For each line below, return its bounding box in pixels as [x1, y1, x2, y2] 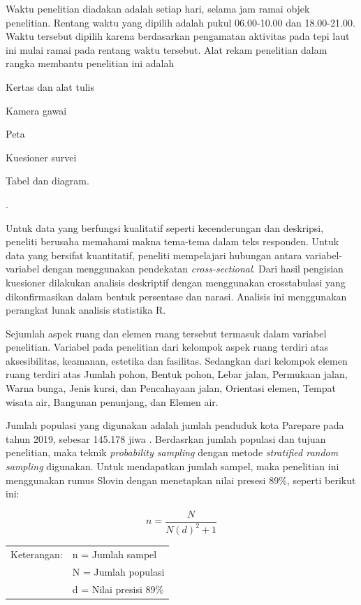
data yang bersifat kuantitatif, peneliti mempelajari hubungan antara [6, 247, 302, 262]
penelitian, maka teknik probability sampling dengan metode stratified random [6, 445, 339, 460]
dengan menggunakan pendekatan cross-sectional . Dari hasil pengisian [42, 261, 344, 276]
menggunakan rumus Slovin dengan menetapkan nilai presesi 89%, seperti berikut [6, 472, 356, 487]
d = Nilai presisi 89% [72, 581, 164, 596]
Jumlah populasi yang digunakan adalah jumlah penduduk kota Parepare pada [6, 418, 344, 432]
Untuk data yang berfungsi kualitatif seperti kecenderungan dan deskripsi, [6, 220, 324, 235]
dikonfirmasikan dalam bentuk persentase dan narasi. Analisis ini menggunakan [6, 289, 347, 303]
